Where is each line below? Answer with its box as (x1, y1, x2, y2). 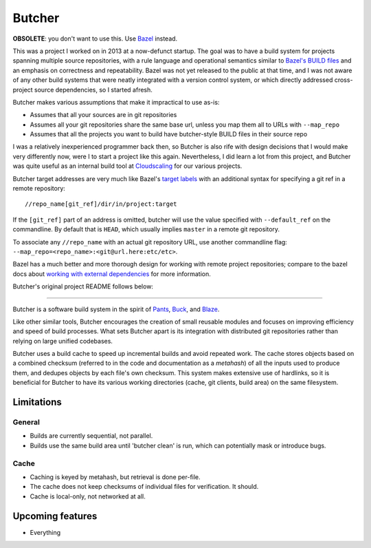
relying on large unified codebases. (12, 337, 113, 345)
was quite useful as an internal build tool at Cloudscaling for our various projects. (12, 162, 243, 170)
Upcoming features (12, 510, 98, 522)
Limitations (12, 397, 62, 408)
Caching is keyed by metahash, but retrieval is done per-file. (30, 472, 201, 481)
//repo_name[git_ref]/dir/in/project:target (25, 200, 178, 208)
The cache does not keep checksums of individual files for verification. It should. (30, 483, 259, 491)
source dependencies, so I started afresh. (34, 85, 153, 94)
